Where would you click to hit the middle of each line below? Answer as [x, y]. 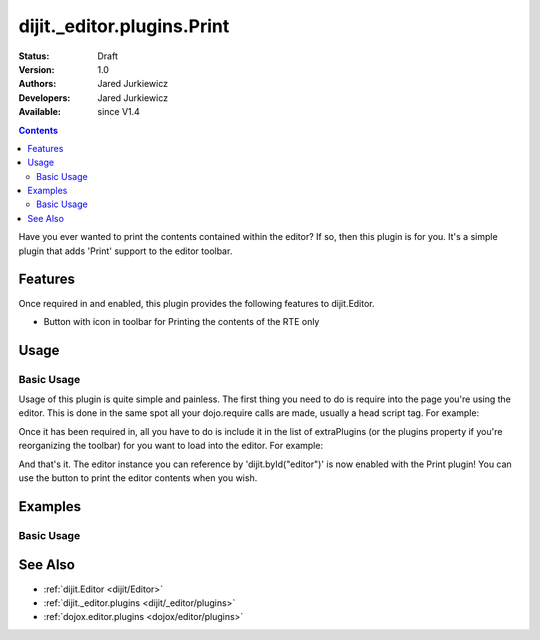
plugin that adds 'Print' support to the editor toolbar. [125, 251]
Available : [40, 112]
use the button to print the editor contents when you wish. [138, 478]
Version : [36, 69]
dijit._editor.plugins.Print [124, 26]
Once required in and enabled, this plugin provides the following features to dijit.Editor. [196, 303]
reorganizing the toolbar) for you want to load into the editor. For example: [171, 446]
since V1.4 [118, 112]
